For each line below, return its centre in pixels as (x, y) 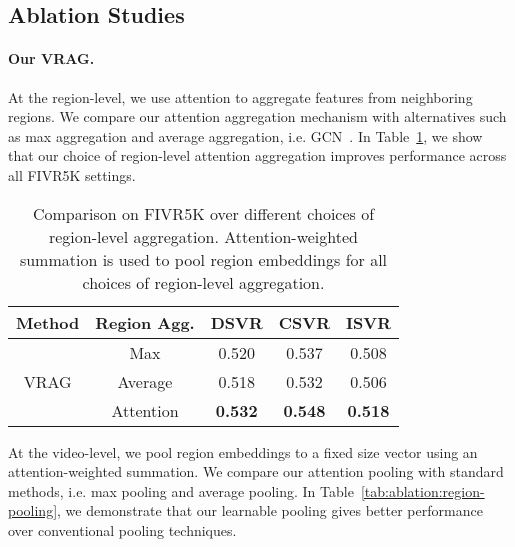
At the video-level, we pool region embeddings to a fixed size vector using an (243, 451)
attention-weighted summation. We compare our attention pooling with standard (256, 471)
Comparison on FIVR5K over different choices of (203, 213)
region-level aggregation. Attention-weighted (203, 236)
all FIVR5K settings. (72, 174)
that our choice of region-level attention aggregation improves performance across (257, 155)
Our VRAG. (51, 58)
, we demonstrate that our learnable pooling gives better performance (270, 510)
